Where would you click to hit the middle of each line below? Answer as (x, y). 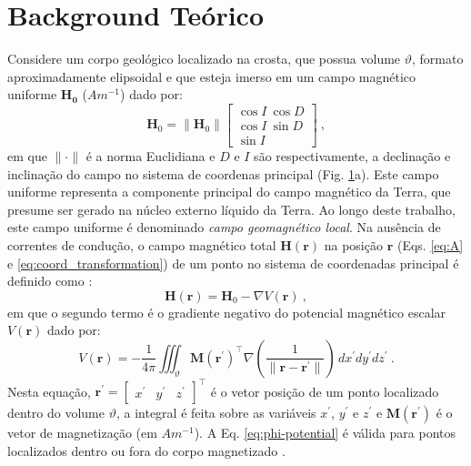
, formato (438, 59)
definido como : (50, 281)
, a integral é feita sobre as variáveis (216, 413)
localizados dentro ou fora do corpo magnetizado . (146, 451)
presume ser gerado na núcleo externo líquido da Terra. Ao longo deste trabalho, (231, 209)
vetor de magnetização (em (82, 433)
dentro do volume (56, 413)
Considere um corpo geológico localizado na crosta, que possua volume (204, 59)
